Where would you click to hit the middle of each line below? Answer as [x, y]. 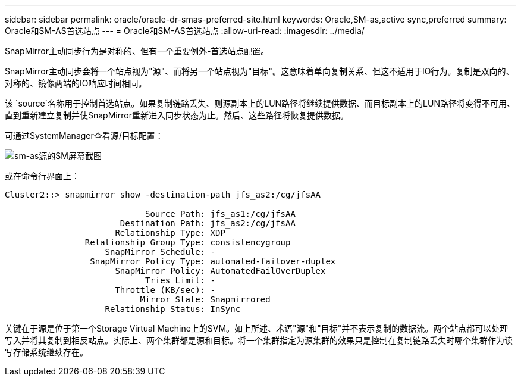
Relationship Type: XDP [170, 233]
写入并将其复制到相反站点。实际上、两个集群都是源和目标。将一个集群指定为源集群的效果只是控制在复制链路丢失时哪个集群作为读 [259, 340]
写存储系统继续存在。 [46, 352]
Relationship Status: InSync [173, 309]
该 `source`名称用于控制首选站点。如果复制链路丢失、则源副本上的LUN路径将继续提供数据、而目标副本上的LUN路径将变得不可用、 [260, 103]
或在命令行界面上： [42, 176]
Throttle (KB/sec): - [165, 290]
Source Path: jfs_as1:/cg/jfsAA [220, 214]
